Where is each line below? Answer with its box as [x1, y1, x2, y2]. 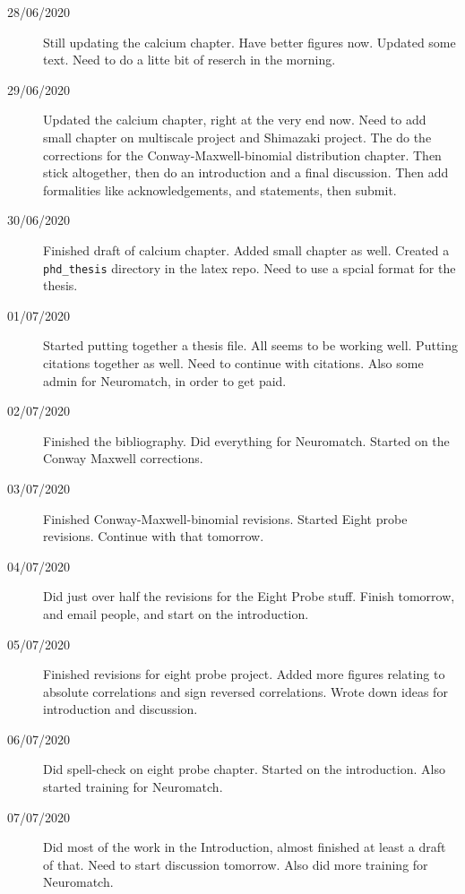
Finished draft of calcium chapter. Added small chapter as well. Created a [43, 240, 450, 259]
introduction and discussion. [43, 700, 198, 718]
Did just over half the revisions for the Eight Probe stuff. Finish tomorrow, [43, 587, 455, 606]
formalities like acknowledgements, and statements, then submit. [43, 180, 397, 199]
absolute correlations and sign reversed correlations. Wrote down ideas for [43, 682, 448, 701]
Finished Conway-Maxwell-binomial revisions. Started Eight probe [43, 509, 408, 528]
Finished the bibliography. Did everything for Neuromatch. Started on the [43, 431, 450, 450]
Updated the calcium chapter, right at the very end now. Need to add [43, 110, 426, 129]
